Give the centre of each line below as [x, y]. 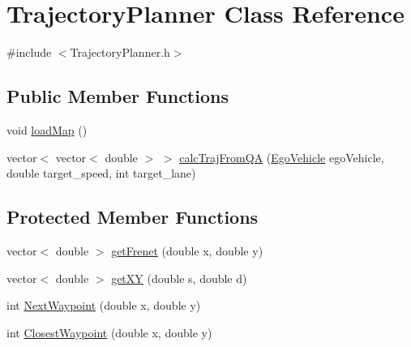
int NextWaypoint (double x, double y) [104, 305]
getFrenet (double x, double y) [187, 250]
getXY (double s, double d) [179, 278]
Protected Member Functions [133, 217]
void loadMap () [47, 129]
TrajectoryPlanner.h [120, 52]
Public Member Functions [118, 96]
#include [29, 52]
